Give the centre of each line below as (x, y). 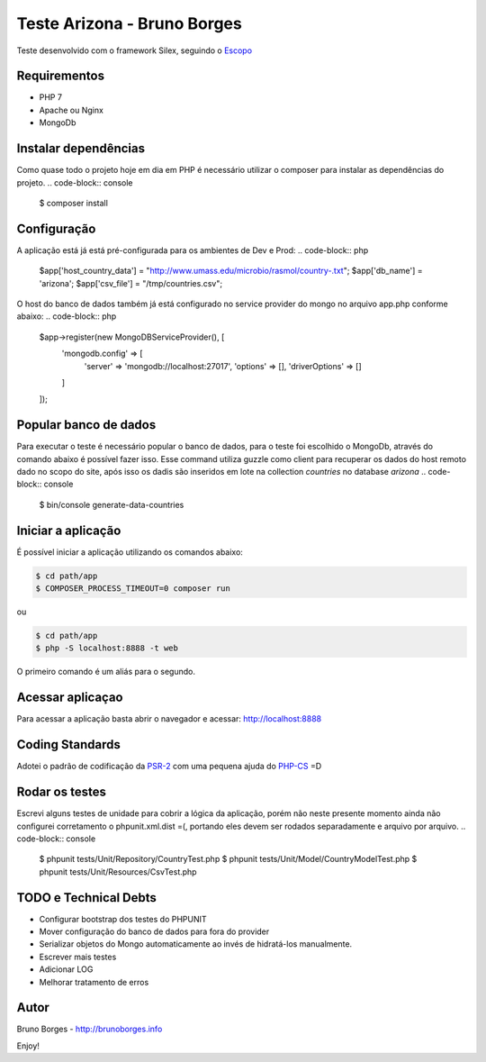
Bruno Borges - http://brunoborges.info (90, 1029)
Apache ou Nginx (71, 110)
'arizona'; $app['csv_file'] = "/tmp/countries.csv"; (131, 283)
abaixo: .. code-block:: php (67, 316)
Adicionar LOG (66, 969)
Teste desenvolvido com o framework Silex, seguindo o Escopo (134, 50)
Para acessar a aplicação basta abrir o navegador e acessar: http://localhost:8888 (169, 719)
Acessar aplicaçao (70, 698)
